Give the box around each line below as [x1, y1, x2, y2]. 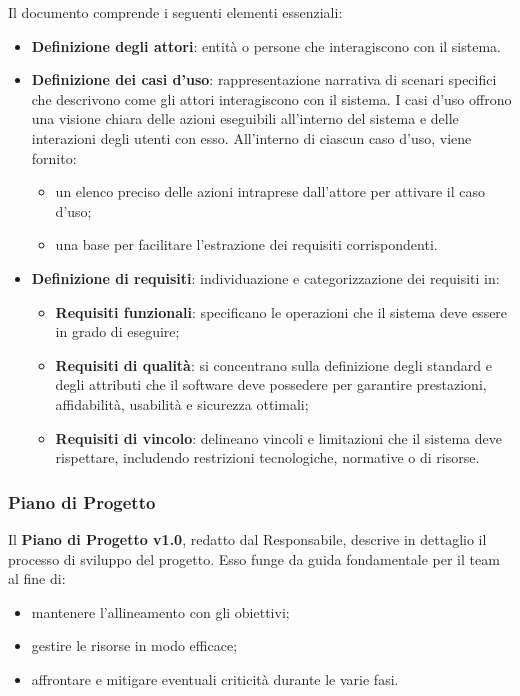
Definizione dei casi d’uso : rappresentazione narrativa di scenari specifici [31, 69, 497, 90]
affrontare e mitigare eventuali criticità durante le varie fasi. [31, 668, 399, 689]
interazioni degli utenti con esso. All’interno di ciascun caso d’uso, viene [31, 127, 472, 148]
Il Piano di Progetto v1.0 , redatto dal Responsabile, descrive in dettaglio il [8, 528, 487, 549]
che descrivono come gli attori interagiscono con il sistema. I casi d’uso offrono [31, 88, 512, 109]
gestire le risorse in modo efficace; [31, 635, 238, 656]
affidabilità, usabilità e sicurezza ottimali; [55, 393, 309, 414]
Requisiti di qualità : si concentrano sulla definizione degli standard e [55, 354, 492, 375]
